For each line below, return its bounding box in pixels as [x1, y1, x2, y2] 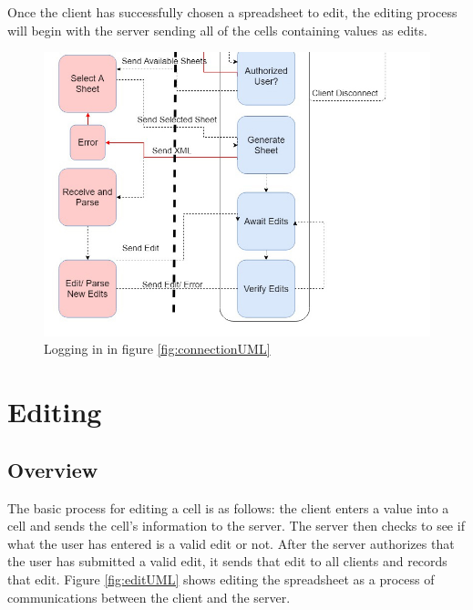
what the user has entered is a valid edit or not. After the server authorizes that [7, 533, 455, 553]
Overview [7, 455, 98, 483]
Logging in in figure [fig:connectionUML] [44, 339, 271, 358]
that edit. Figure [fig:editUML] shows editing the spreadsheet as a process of [7, 570, 435, 589]
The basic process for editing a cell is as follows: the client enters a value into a [7, 498, 449, 517]
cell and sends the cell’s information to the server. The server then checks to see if [7, 516, 465, 535]
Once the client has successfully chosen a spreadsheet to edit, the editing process [7, 3, 458, 21]
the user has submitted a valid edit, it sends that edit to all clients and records [7, 552, 447, 571]
